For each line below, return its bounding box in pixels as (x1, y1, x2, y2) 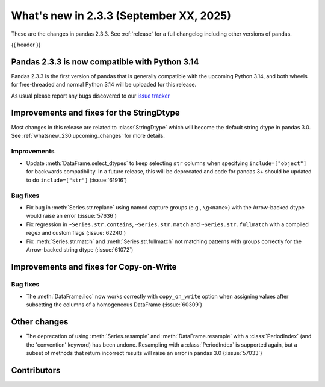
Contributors (11, 365, 61, 376)
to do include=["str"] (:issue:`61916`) (26, 176, 128, 184)
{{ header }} (11, 41, 42, 48)
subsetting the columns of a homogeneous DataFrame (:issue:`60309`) (26, 301, 203, 308)
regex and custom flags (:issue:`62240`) (26, 229, 126, 237)
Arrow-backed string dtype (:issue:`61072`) (26, 246, 134, 253)
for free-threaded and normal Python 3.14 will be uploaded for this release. (11, 81, 197, 88)
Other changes (11, 317, 69, 327)
